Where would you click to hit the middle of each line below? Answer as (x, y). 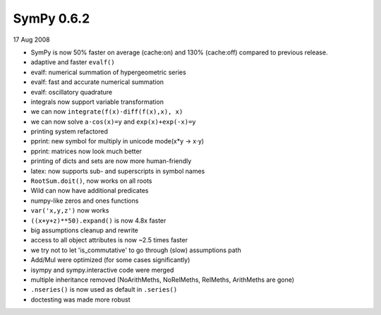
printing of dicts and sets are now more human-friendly (111, 161)
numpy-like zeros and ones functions (85, 201)
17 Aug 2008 (31, 40)
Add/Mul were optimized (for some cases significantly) (110, 260)
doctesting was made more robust (80, 299)
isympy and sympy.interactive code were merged (102, 270)
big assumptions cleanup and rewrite (85, 230)
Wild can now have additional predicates (90, 191)
